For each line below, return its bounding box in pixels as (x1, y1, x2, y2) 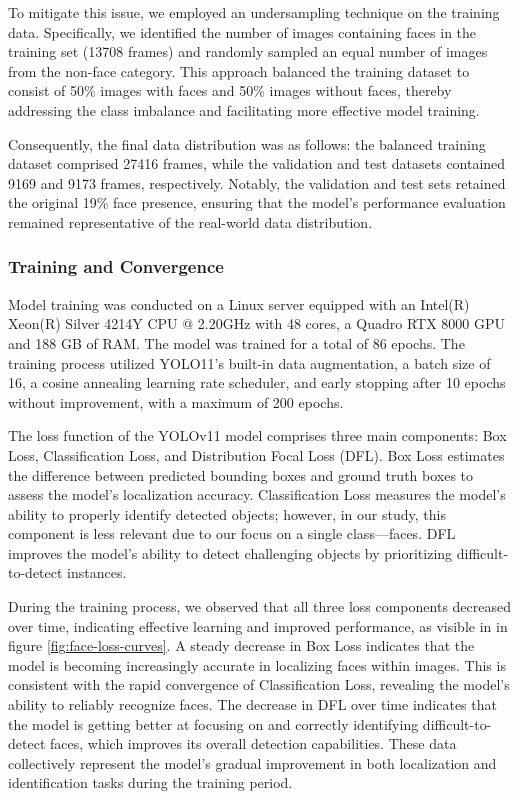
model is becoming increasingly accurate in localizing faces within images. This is (8, 654, 506, 675)
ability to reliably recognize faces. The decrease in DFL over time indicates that (8, 694, 497, 715)
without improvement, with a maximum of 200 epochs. (8, 391, 344, 412)
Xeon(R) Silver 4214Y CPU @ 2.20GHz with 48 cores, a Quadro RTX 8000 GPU (8, 313, 505, 334)
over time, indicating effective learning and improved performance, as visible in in (8, 615, 508, 636)
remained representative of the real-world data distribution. (8, 211, 373, 232)
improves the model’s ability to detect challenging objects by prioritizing (8, 542, 453, 563)
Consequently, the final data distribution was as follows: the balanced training (8, 133, 486, 154)
